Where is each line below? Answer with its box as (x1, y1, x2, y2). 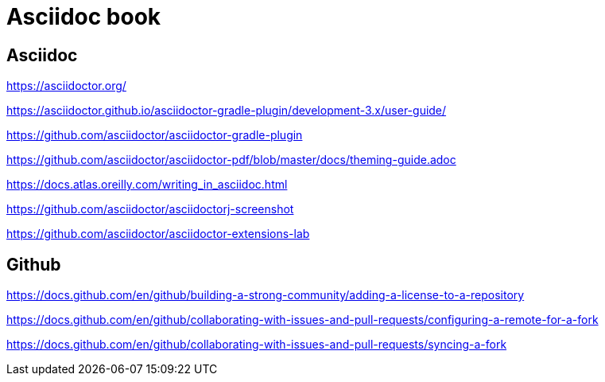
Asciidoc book (6, 3, 161, 30)
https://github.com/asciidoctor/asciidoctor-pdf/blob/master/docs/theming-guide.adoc (6, 153, 456, 167)
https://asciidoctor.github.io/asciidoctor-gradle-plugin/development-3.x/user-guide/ (6, 103, 447, 118)
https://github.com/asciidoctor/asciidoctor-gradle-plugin (6, 128, 303, 142)
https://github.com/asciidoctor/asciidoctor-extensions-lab (6, 227, 310, 241)
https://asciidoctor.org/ (6, 79, 126, 93)
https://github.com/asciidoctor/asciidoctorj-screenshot (6, 202, 294, 216)
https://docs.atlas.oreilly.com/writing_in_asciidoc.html (6, 177, 288, 192)
